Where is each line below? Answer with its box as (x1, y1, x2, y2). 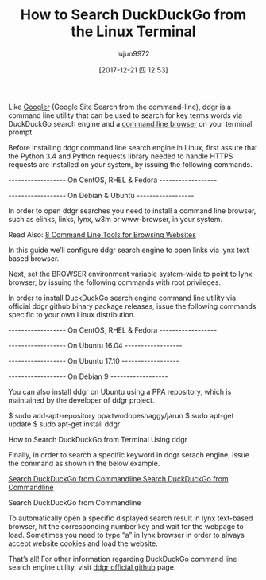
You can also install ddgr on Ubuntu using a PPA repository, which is (8, 387, 232, 396)
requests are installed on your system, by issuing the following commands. (8, 159, 253, 169)
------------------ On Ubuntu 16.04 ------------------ (8, 341, 183, 350)
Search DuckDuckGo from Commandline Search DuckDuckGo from (8, 473, 229, 483)
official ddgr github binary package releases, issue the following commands (8, 301, 256, 311)
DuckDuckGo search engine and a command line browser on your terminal (8, 119, 253, 128)
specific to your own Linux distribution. (8, 309, 136, 319)
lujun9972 (117, 49, 150, 58)
